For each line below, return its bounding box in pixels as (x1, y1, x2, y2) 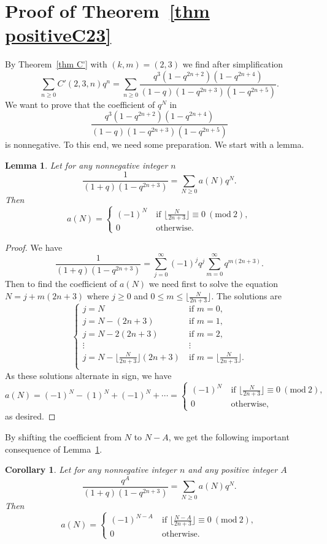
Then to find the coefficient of (5, 277, 117, 290)
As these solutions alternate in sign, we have (5, 369, 172, 381)
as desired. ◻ (5, 410, 56, 423)
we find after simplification (182, 58, 283, 71)
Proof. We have (5, 240, 63, 253)
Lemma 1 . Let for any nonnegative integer (5, 158, 168, 171)
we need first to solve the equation (148, 277, 279, 290)
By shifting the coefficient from (5, 430, 122, 443)
